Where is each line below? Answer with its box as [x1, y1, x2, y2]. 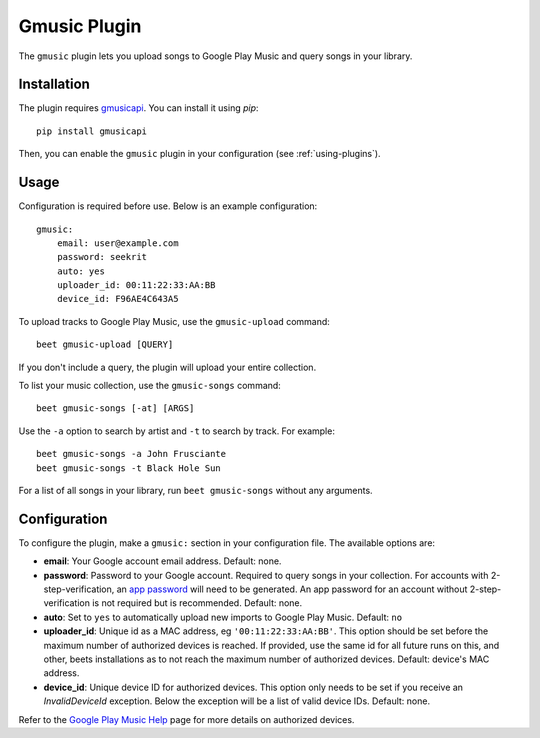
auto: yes [56, 265, 105, 277]
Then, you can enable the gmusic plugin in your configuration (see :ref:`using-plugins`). [18, 148, 381, 160]
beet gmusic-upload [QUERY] [36, 339, 174, 350]
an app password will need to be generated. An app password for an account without [116, 583, 468, 595]
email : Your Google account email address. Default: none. [43, 555, 282, 567]
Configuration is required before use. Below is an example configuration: [18, 200, 318, 212]
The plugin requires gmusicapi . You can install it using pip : [18, 102, 259, 114]
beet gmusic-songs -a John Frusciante [36, 448, 227, 460]
